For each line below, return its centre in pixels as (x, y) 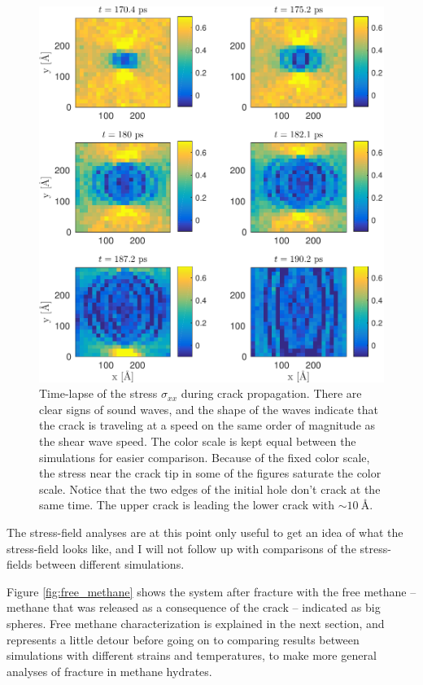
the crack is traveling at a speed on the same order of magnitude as (207, 425)
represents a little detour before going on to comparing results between (183, 639)
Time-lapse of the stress (98, 393)
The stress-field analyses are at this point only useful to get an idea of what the (205, 532)
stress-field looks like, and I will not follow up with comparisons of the (181, 548)
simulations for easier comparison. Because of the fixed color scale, (205, 457)
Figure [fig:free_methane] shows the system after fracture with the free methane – (211, 591)
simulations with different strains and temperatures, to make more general (192, 655)
